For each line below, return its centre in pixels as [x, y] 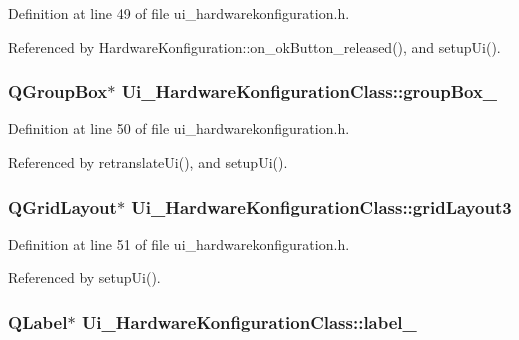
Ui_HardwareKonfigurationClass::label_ [249, 321]
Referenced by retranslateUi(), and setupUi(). [148, 162]
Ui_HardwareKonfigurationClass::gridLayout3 [321, 206]
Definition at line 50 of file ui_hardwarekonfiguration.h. [179, 128]
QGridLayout [62, 206]
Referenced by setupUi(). [84, 277]
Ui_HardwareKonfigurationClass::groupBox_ [309, 91]
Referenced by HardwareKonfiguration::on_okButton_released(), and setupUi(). [254, 46]
